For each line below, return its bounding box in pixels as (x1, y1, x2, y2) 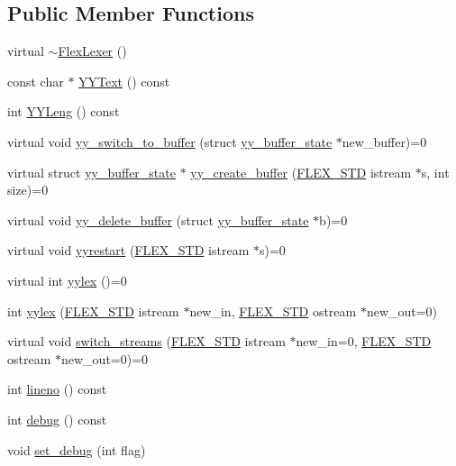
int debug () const (7, 409, 107, 428)
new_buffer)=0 (342, 132, 427, 151)
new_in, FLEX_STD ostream (189, 301, 357, 320)
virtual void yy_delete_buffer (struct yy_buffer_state (7, 210, 309, 229)
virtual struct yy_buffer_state (7, 162, 176, 181)
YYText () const (78, 71, 170, 90)
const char (7, 71, 64, 90)
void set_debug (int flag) (7, 440, 146, 459)
